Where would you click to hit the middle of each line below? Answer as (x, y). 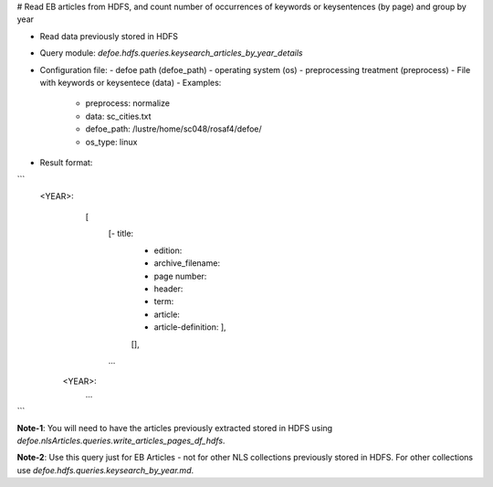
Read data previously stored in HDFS (109, 36)
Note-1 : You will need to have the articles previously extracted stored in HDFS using (175, 428)
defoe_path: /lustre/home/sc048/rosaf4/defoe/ (173, 129)
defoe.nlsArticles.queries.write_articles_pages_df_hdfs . (121, 440)
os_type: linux (111, 142)
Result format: (66, 162)
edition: (168, 250)
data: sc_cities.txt (118, 116)
